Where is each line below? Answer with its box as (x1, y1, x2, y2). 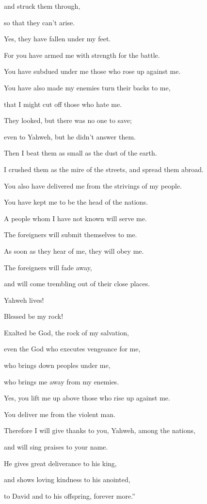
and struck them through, (4, 1, 80, 11)
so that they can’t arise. (4, 17, 75, 27)
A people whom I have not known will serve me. (4, 213, 147, 223)
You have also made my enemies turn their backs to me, (4, 82, 171, 92)
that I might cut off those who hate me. (4, 99, 122, 109)
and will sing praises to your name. (4, 442, 108, 452)
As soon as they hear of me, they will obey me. (4, 245, 144, 256)
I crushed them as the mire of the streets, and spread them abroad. (4, 164, 204, 174)
